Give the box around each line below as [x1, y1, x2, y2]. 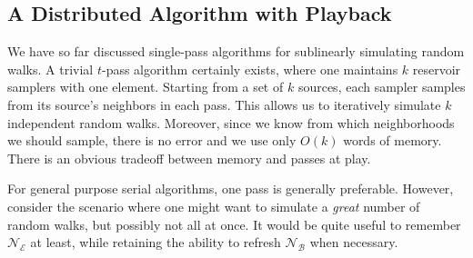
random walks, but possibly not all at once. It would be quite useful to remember [7, 214, 461, 233]
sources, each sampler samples [297, 77, 466, 96]
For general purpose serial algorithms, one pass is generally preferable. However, [7, 179, 454, 198]
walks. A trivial [7, 59, 94, 78]
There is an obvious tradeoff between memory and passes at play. [7, 148, 371, 167]
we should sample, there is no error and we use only [7, 131, 297, 150]
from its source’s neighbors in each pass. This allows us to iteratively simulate [7, 94, 441, 114]
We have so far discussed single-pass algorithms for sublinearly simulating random [7, 42, 465, 61]
